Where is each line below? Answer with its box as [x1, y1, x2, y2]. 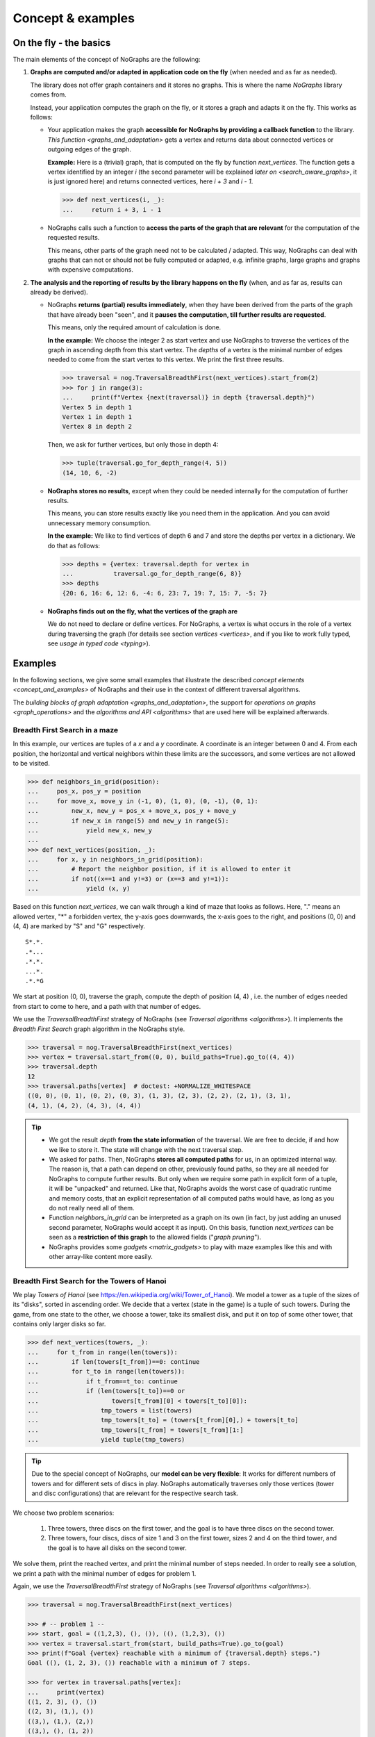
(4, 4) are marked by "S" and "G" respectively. [12, 922, 146, 930]
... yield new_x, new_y [27, 826, 153, 834]
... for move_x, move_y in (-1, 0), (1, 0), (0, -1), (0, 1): [27, 797, 258, 805]
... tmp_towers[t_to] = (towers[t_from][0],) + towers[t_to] [27, 1416, 299, 1424]
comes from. [30, 90, 67, 99]
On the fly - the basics [12, 37, 111, 49]
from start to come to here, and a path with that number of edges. [12, 1002, 201, 1010]
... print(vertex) [27, 1688, 105, 1696]
